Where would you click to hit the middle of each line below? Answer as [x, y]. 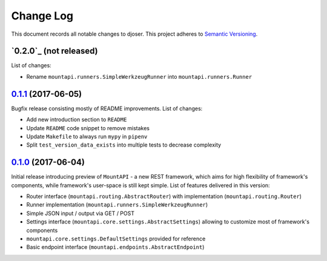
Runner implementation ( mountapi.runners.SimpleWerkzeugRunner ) [117, 205]
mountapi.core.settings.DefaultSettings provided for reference [116, 239]
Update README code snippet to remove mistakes [88, 128]
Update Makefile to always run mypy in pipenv [87, 136]
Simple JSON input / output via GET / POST [80, 213]
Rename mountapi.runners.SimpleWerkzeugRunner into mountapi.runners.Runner [139, 76]
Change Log [42, 16]
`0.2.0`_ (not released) [54, 51]
